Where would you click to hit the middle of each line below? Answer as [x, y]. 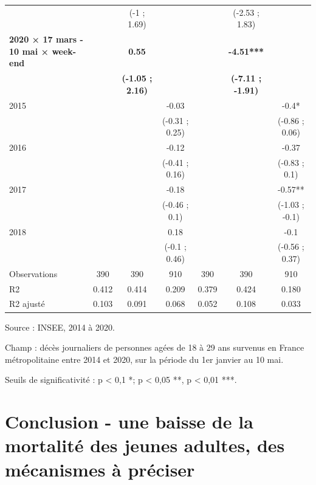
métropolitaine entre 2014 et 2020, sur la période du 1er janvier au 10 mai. [144, 359]
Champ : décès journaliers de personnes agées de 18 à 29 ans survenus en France [155, 347]
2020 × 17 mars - [46, 39]
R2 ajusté [27, 304]
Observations [33, 273]
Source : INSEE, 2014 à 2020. [60, 327]
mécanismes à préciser [100, 469]
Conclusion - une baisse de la [129, 421]
